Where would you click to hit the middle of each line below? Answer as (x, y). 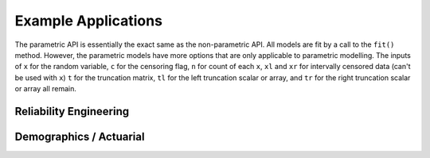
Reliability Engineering (72, 111)
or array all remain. (46, 89)
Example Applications (89, 21)
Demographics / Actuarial (80, 136)
